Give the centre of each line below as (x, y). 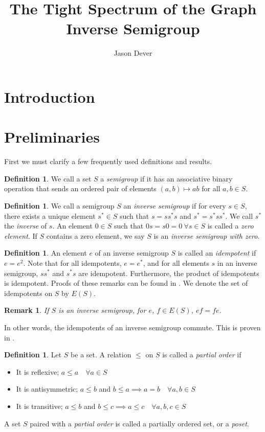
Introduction (50, 96)
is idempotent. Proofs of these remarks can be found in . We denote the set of (126, 283)
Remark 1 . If (27, 310)
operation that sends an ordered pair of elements (80, 188)
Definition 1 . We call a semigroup (59, 206)
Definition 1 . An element (46, 253)
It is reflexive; (38, 371)
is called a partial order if (202, 355)
